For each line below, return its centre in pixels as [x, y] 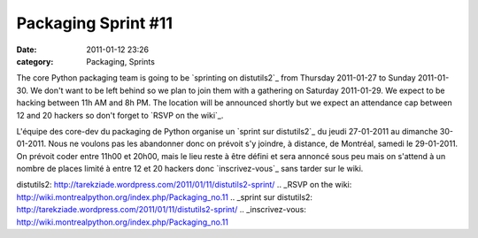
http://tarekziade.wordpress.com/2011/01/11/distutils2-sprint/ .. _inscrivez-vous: [162, 210]
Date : [27, 50]
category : [35, 61]
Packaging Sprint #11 [94, 23]
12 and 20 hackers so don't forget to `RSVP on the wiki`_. [120, 115]
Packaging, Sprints [120, 61]
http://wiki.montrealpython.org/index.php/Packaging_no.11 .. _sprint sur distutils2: [165, 197]
